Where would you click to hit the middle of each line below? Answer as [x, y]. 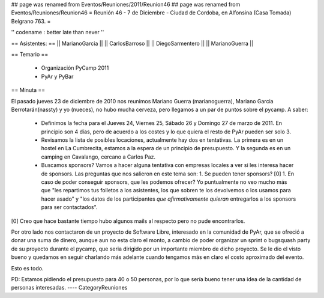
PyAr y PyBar [57, 76]
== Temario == [30, 54]
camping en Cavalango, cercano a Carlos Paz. [98, 157]
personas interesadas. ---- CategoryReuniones [69, 288]
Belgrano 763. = [31, 21]
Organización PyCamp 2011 [75, 68]
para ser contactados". [69, 207]
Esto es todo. [27, 268]
